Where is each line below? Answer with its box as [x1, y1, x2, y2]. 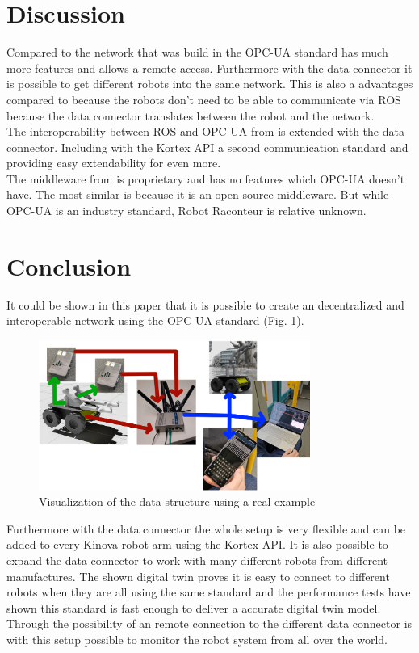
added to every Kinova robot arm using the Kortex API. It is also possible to [6, 536, 388, 553]
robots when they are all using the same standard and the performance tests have [6, 583, 411, 600]
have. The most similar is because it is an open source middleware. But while [6, 186, 389, 203]
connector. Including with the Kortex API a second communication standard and [6, 138, 409, 155]
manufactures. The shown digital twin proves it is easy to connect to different [6, 567, 390, 584]
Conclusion [6, 249, 132, 282]
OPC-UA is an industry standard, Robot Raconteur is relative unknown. [6, 202, 367, 219]
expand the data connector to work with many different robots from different [6, 551, 388, 568]
